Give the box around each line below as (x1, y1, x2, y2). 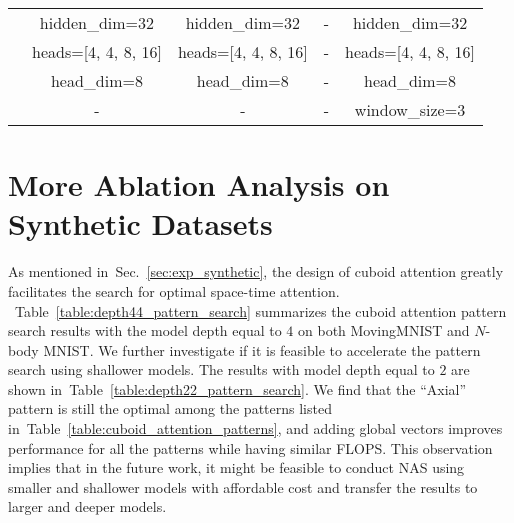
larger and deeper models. (8, 496, 167, 517)
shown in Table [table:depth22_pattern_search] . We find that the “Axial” (8, 378, 467, 399)
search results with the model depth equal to (8, 320, 282, 341)
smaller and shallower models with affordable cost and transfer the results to (8, 476, 478, 497)
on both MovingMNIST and (298, 320, 470, 341)
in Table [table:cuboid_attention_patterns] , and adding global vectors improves (8, 418, 503, 439)
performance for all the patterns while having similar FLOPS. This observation (8, 437, 493, 458)
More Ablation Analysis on (8, 164, 390, 205)
